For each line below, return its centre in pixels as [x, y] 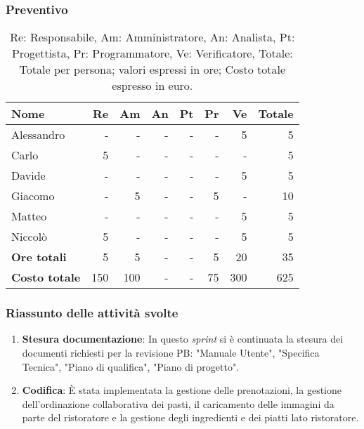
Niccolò [30, 237]
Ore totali [39, 257]
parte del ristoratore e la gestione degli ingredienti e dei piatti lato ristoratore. [190, 417]
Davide [28, 176]
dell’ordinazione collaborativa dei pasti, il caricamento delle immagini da [178, 403]
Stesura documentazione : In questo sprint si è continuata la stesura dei [183, 339]
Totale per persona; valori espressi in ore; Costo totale [152, 70]
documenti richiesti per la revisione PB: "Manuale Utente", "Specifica [171, 353]
